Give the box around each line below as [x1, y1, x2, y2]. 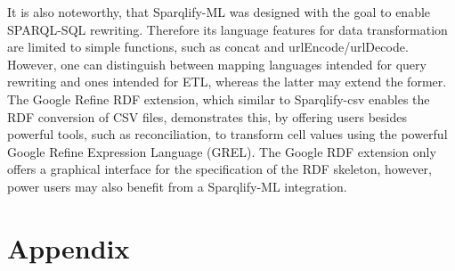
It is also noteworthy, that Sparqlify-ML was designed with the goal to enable [7, 3, 431, 21]
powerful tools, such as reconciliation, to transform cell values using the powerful [7, 125, 448, 144]
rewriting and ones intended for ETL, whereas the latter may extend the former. [7, 72, 447, 91]
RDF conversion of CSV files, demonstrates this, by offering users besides [7, 107, 408, 126]
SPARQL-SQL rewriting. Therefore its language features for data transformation [7, 20, 448, 38]
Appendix [7, 229, 130, 266]
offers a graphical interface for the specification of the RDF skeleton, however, [7, 160, 432, 178]
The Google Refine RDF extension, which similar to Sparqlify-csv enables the [7, 89, 430, 108]
